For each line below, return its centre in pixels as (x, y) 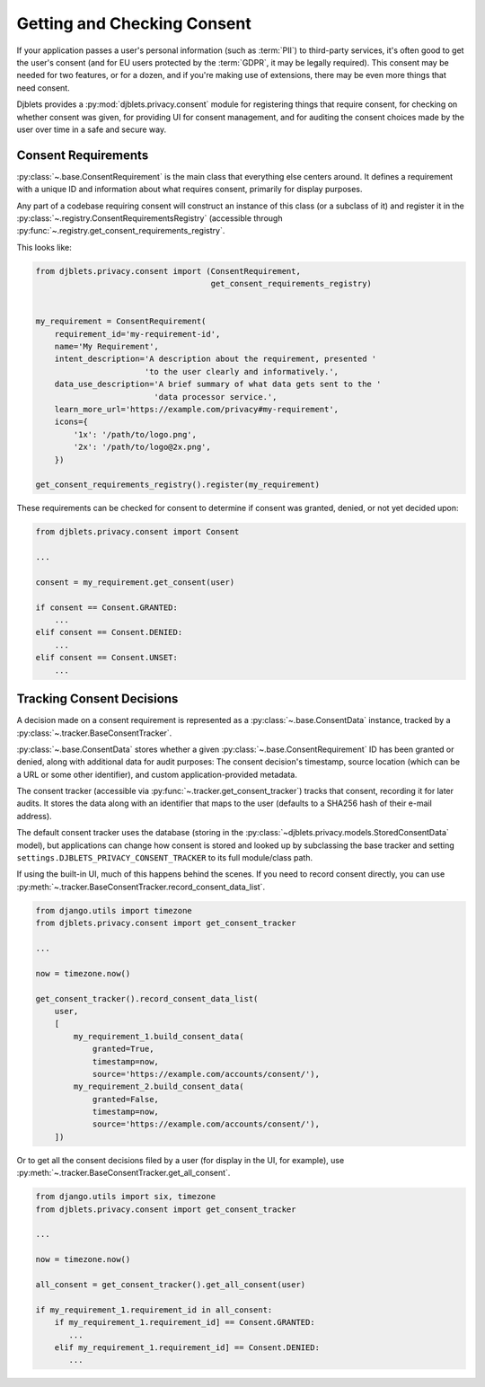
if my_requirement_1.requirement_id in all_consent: (154, 1310)
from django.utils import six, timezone (125, 1197)
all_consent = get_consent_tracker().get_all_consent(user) (171, 1284)
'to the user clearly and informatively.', (242, 371)
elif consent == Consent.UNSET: (107, 658)
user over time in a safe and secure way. (91, 129)
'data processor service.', (216, 397)
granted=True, (123, 1049)
